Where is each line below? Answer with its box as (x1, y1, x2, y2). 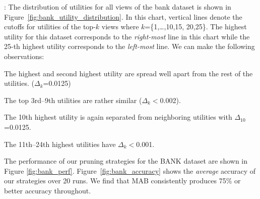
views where (101, 21, 139, 32)
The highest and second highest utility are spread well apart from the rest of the (4, 68, 253, 78)
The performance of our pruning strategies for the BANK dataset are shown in (4, 156, 247, 166)
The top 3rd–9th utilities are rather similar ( (4, 94, 142, 105)
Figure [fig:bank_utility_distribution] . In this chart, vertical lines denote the (4, 11, 242, 22)
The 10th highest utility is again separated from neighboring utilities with (4, 112, 232, 122)
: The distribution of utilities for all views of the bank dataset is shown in (4, 2, 231, 12)
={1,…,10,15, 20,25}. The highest (145, 21, 247, 32)
